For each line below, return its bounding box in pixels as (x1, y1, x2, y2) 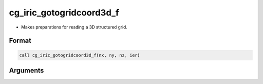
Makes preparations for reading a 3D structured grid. (21, 24, 128, 30)
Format (9, 37, 32, 45)
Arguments (9, 66, 44, 74)
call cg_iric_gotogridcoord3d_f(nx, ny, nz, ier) (19, 52, 140, 58)
